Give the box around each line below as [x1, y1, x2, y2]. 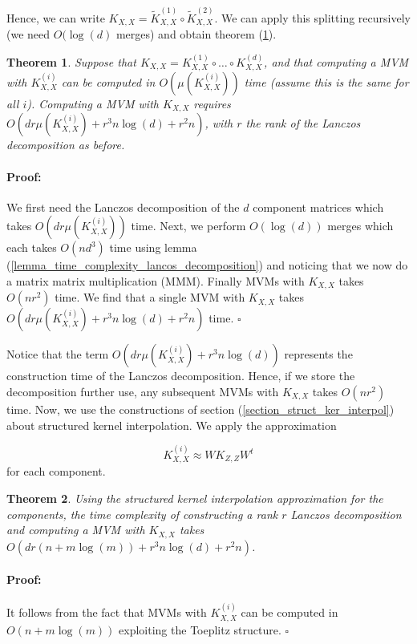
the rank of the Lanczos [245, 115, 361, 132]
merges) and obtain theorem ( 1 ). [115, 26, 277, 43]
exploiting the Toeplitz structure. [119, 621, 281, 638]
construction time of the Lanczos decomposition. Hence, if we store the [6, 367, 355, 384]
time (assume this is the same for [244, 73, 409, 90]
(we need [6, 26, 51, 43]
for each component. [6, 463, 106, 480]
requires [193, 95, 231, 111]
